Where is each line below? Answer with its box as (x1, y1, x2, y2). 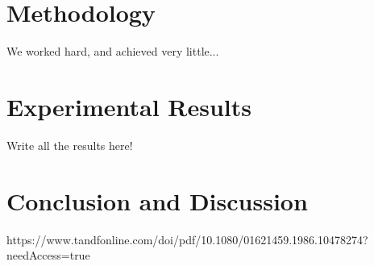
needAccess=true (6, 247, 90, 264)
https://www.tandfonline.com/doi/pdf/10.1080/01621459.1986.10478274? (6, 231, 368, 247)
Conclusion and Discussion (6, 184, 308, 217)
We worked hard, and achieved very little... (6, 43, 219, 60)
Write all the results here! (6, 136, 133, 153)
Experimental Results (6, 89, 251, 123)
